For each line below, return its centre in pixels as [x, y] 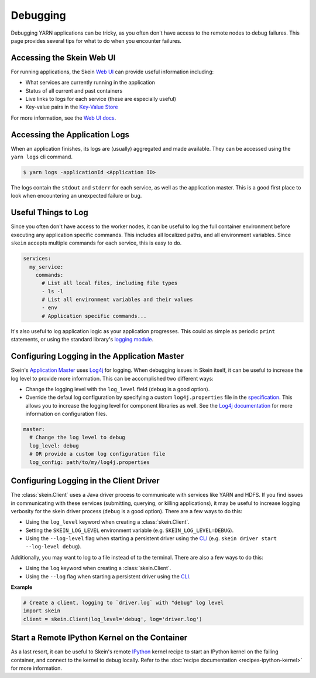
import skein [42, 611]
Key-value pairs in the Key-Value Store [72, 107]
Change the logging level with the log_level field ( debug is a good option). [118, 389]
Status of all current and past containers [74, 90]
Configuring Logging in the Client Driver [85, 481]
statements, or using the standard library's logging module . [82, 340]
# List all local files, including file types [110, 283]
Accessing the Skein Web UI [63, 58]
